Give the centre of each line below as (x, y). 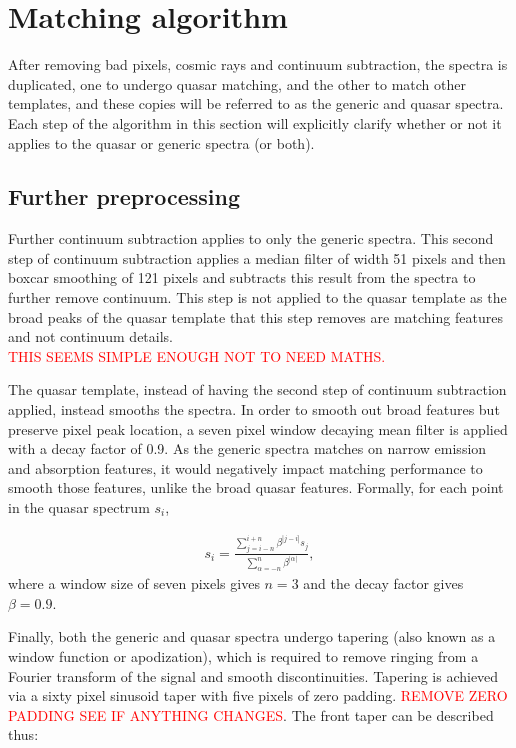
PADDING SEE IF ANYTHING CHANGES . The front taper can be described (251, 714)
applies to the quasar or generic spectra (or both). (161, 142)
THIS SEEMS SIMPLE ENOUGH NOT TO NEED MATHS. (197, 355)
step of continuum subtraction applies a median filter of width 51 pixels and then (257, 257)
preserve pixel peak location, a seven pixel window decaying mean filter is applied (258, 428)
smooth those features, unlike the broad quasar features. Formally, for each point (256, 487)
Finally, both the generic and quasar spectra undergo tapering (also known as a (252, 636)
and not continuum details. (90, 336)
